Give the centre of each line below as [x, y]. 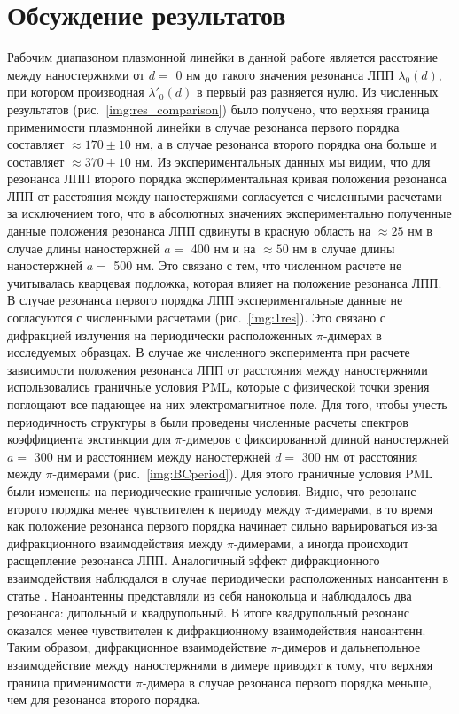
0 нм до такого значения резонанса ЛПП [285, 74]
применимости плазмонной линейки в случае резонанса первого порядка [203, 126]
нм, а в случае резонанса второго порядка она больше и [286, 144]
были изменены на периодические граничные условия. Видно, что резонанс [212, 490]
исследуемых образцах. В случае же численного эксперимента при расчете [209, 352]
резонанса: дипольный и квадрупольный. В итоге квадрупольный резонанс [208, 613]
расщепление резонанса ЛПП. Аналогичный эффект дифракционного [194, 560]
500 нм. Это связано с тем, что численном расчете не [258, 265]
